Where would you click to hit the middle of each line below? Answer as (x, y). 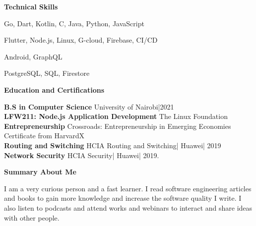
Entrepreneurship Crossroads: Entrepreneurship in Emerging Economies (118, 126)
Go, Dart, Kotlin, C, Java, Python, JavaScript (74, 23)
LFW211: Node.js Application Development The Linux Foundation (116, 116)
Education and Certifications (54, 89)
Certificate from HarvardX (44, 136)
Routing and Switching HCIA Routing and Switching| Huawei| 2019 (113, 145)
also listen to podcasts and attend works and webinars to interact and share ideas (128, 207)
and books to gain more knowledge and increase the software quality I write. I (123, 198)
